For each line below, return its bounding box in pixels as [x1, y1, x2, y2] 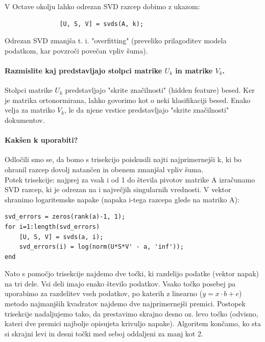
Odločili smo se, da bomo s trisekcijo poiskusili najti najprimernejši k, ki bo [5, 154, 242, 165]
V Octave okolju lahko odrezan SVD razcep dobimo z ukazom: [5, 1, 200, 11]
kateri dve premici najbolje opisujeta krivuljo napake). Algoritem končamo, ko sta [5, 318, 261, 329]
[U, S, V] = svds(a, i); [19, 233, 104, 241]
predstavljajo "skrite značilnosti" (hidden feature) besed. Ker [65, 85, 255, 95]
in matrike [175, 65, 213, 75]
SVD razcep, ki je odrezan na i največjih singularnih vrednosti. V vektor [5, 184, 231, 195]
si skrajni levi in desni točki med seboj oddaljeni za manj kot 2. [5, 328, 203, 338]
